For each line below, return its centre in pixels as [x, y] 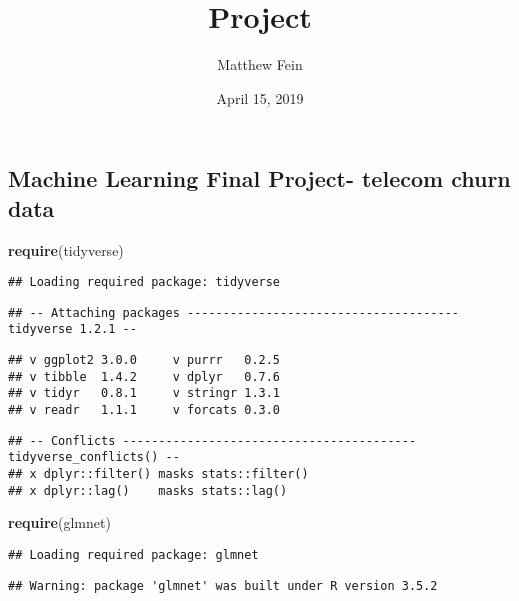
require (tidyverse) [66, 249]
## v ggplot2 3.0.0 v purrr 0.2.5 [144, 360]
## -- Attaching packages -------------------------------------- [234, 312]
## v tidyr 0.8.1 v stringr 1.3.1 [144, 393]
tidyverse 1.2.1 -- [72, 329]
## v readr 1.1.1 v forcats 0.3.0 [144, 410]
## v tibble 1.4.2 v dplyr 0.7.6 [144, 376]
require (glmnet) [59, 522]
